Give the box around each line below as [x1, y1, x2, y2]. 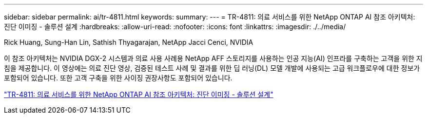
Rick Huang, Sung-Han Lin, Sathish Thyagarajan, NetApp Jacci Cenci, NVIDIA [4, 38, 253, 46]
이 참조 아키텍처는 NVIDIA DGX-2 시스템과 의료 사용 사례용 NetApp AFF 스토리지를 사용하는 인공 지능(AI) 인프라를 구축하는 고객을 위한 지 [4, 54, 423, 62]
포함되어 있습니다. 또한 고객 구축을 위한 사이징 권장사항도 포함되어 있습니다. [4, 74, 233, 82]
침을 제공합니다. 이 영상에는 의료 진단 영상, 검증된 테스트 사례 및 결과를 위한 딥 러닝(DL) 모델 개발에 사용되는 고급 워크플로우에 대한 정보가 [4, 64, 420, 72]
